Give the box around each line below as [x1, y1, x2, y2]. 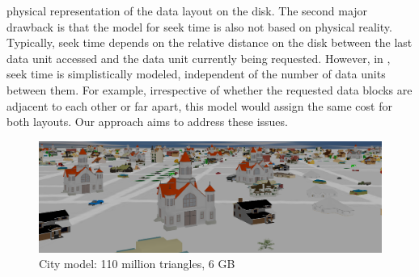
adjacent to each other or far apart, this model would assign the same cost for [6, 97, 392, 114]
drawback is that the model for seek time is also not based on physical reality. [6, 18, 392, 35]
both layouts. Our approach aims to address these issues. [6, 113, 288, 130]
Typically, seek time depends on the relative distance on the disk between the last [6, 34, 413, 51]
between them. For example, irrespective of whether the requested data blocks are [6, 81, 413, 98]
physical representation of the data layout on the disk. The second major [6, 2, 368, 19]
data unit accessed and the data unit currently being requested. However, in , [6, 49, 391, 66]
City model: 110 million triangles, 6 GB [39, 255, 235, 272]
